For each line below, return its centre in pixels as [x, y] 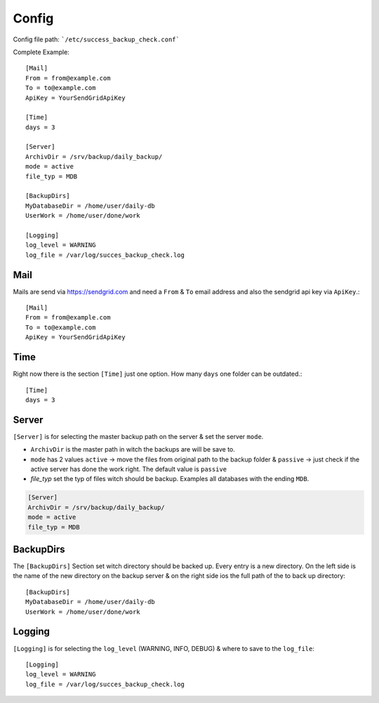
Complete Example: [41, 52]
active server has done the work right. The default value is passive [129, 469]
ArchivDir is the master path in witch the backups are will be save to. [133, 449]
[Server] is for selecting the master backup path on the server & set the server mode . [138, 436]
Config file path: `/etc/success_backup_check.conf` [97, 39]
